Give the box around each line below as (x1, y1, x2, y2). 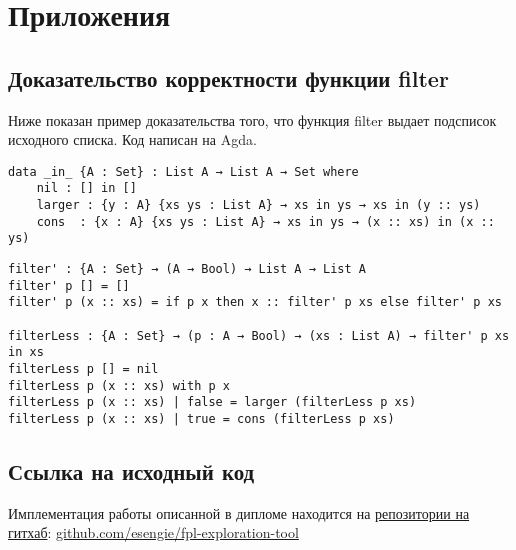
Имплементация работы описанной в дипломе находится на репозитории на (8, 502, 470, 523)
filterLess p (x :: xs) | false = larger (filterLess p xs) (8, 395, 417, 410)
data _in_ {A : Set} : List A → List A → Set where (8, 164, 359, 179)
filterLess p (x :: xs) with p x (8, 378, 230, 393)
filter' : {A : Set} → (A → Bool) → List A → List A (8, 262, 366, 277)
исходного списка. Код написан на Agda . (8, 129, 257, 150)
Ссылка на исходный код (8, 456, 255, 486)
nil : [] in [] (36, 181, 137, 196)
